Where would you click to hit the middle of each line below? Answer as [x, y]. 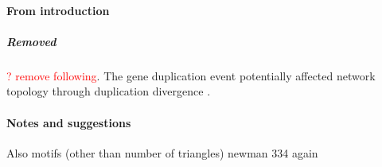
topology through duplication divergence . [109, 91]
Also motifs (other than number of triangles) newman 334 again [162, 152]
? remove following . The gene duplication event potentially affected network [191, 75]
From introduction [58, 10]
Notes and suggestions [69, 122]
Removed [31, 41]
